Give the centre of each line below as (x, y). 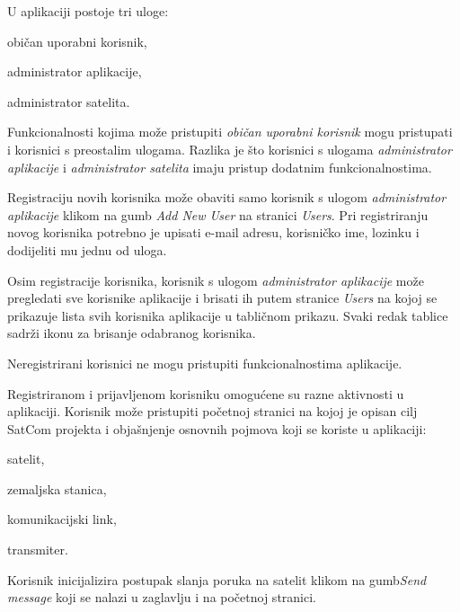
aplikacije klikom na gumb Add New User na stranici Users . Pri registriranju (218, 214)
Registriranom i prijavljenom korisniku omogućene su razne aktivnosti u (206, 393)
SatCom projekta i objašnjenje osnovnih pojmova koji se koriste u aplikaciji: (217, 428)
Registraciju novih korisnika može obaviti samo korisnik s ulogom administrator (227, 197)
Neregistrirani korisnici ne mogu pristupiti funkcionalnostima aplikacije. (205, 363)
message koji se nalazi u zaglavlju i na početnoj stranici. (162, 597)
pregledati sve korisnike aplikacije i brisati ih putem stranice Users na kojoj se (222, 298)
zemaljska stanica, (57, 488)
